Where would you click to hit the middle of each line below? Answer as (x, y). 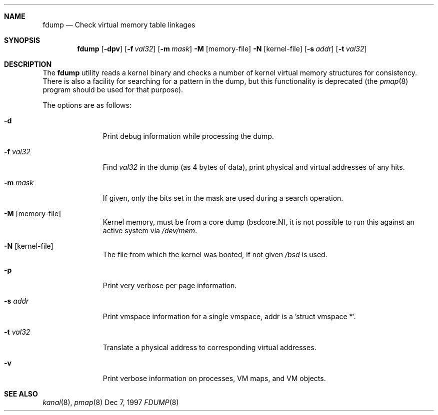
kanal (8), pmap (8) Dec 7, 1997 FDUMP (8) (111, 402)
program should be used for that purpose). (113, 90)
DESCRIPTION (28, 64)
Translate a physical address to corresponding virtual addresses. (209, 347)
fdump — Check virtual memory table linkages (119, 25)
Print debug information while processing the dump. (188, 136)
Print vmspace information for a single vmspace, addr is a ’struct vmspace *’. (229, 316)
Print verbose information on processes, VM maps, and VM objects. (214, 378)
